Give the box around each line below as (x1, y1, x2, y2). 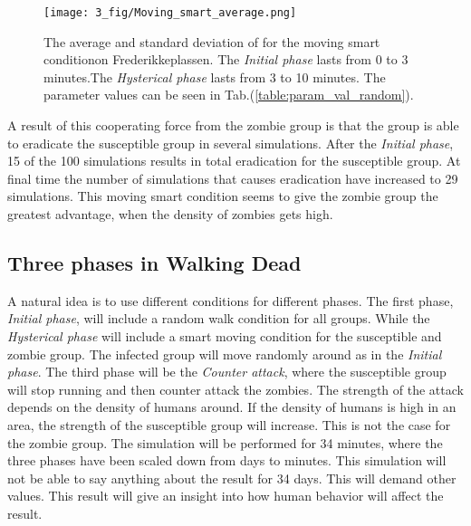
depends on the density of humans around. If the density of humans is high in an (7, 397, 457, 416)
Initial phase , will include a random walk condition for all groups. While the (7, 309, 430, 328)
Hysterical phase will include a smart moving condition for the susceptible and (7, 326, 442, 345)
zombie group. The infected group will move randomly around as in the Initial (7, 344, 442, 363)
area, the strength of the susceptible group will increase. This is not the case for (7, 415, 451, 434)
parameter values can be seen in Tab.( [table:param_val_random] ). (43, 85, 414, 104)
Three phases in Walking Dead (7, 248, 302, 276)
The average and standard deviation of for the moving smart (43, 32, 380, 51)
